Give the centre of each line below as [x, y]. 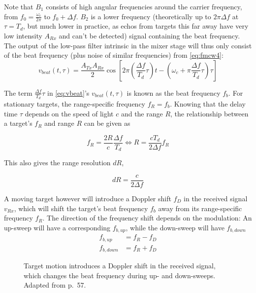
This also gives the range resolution [57, 163]
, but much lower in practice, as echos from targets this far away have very [136, 26]
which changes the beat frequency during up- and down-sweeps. [120, 275]
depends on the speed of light [69, 113]
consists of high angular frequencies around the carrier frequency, [144, 6]
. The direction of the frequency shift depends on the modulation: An [147, 218]
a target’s [18, 123]
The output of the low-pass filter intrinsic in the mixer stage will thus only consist [128, 45]
